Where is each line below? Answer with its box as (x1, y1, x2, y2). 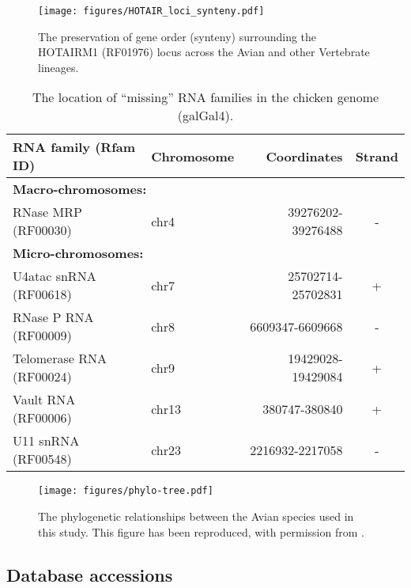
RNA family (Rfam (13, 138, 136, 157)
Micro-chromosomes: (13, 244, 144, 263)
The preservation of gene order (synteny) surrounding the (38, 28, 317, 44)
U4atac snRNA (13, 267, 96, 286)
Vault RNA (13, 390, 76, 409)
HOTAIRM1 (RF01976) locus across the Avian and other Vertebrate (38, 44, 370, 60)
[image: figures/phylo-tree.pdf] (38, 485, 213, 497)
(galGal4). (177, 106, 234, 125)
